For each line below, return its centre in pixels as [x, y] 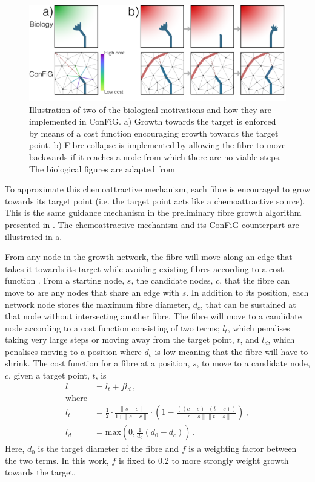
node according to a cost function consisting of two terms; [112, 327]
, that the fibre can [255, 280]
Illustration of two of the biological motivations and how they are [151, 109]
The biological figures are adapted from [102, 168]
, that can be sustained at [248, 304]
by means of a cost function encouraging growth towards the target [154, 133]
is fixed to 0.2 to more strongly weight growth [204, 460]
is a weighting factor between [243, 448]
